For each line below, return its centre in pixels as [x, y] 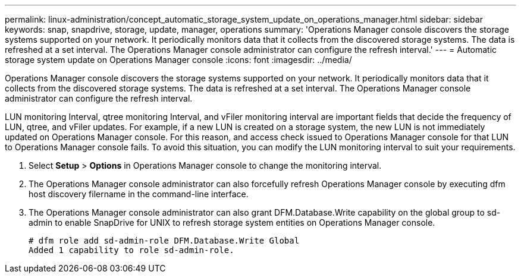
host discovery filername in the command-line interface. [139, 194]
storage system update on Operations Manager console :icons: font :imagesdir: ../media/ [178, 60]
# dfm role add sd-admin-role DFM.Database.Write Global [164, 241]
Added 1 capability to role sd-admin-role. [131, 250]
